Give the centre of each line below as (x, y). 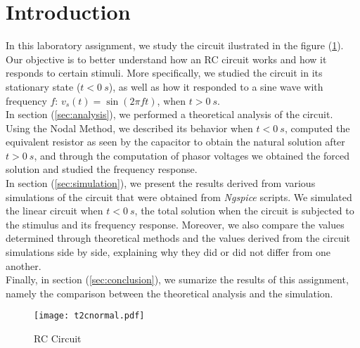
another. (24, 265)
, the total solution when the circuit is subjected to (244, 211)
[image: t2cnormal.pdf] (89, 316)
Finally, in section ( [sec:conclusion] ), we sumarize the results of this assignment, (177, 279)
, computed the (317, 128)
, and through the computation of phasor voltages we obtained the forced (192, 155)
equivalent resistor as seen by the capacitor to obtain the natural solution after (175, 142)
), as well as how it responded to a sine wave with (216, 86)
